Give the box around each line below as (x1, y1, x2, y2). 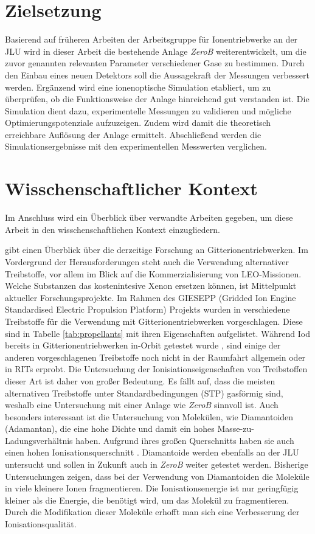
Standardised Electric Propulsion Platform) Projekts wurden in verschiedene (5, 303, 290, 316)
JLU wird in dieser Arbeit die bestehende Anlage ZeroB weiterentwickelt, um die (5, 44, 306, 57)
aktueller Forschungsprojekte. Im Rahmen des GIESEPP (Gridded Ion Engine (5, 291, 296, 303)
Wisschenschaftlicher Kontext (5, 176, 258, 201)
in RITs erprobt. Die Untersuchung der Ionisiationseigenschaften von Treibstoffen (5, 362, 308, 375)
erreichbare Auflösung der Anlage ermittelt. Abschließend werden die (5, 128, 261, 140)
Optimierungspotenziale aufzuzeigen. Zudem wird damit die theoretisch (5, 116, 271, 129)
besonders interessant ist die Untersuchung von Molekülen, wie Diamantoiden (5, 410, 294, 423)
